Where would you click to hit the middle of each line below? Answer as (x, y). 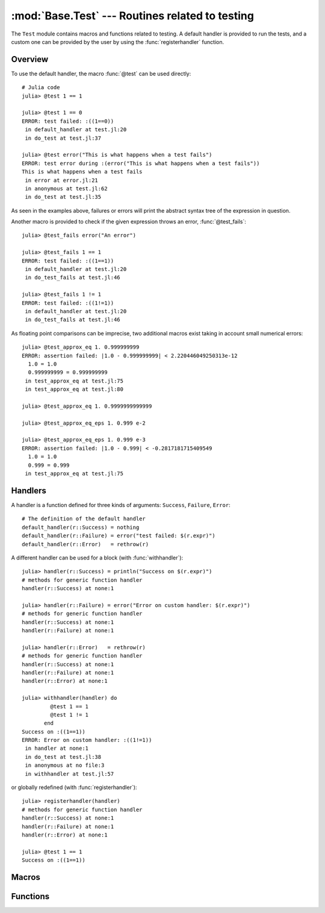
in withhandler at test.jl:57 (70, 774)
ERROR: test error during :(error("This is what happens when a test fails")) (141, 163)
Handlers (29, 491)
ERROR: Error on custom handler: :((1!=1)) (87, 740)
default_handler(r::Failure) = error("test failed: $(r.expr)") (119, 536)
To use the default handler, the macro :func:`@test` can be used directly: (101, 73)
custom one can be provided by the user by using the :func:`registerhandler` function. (118, 42)
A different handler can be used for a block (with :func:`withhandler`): (97, 558)
